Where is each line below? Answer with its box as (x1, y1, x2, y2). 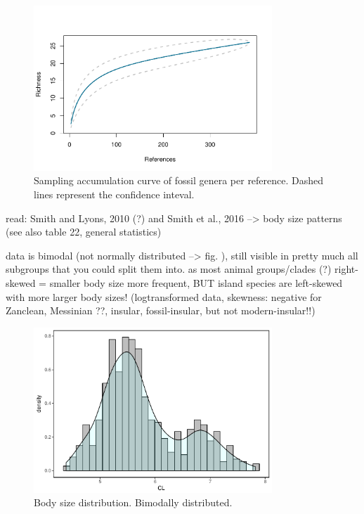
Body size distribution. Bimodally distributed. (34, 495, 233, 510)
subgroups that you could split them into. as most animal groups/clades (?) (6, 262, 332, 276)
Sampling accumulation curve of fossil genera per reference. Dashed (34, 173, 324, 188)
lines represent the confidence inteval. (34, 187, 195, 201)
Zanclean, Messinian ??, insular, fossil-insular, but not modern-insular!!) (6, 303, 316, 318)
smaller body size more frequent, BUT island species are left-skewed (49, 275, 343, 290)
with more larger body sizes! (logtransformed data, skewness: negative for (6, 289, 322, 304)
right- (334, 262, 358, 276)
